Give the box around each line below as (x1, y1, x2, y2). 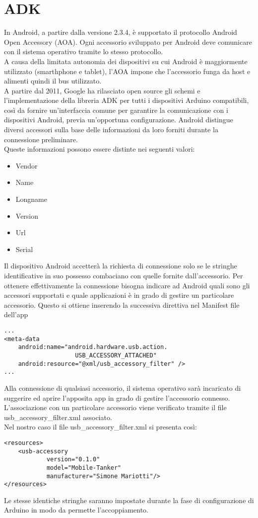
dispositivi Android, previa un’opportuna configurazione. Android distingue (4, 114, 233, 125)
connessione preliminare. (4, 134, 78, 144)
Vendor (15, 160, 38, 171)
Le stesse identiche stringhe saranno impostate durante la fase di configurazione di (4, 495, 254, 505)
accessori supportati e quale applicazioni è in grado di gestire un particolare (4, 290, 234, 300)
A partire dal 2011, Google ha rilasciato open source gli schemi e (4, 85, 200, 95)
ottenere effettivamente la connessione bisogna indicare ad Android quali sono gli (4, 280, 250, 290)
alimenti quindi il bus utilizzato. (4, 76, 102, 86)
